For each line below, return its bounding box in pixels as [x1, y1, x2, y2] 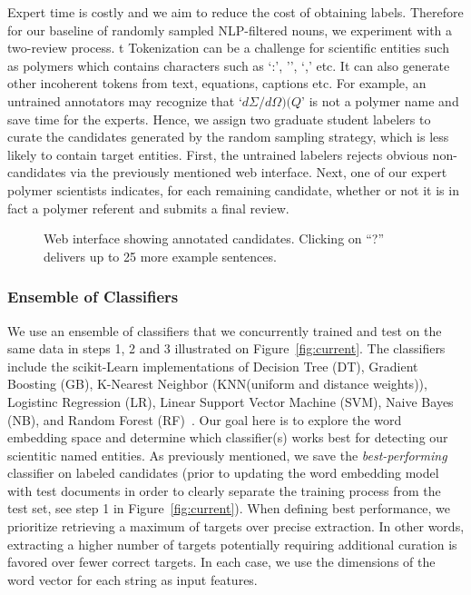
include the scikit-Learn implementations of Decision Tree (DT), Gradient [7, 356, 418, 375]
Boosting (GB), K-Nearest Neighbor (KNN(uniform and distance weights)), [7, 374, 427, 393]
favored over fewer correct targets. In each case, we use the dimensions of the [7, 552, 436, 571]
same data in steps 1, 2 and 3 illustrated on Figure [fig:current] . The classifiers [7, 339, 446, 358]
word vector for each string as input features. [7, 570, 258, 589]
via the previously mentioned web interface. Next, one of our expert [70, 163, 447, 182]
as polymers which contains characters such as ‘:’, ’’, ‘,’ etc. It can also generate [7, 55, 450, 74]
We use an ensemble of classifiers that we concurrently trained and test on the [7, 321, 442, 340]
